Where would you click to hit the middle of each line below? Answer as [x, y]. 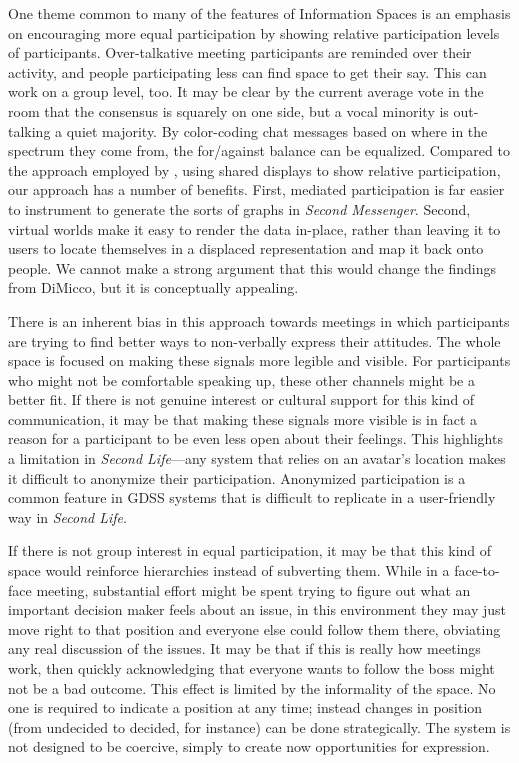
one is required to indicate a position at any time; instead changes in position [245, 707]
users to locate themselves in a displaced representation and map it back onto [246, 248]
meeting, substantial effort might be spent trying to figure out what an [253, 589]
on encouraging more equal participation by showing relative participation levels [254, 32]
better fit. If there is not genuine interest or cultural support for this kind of [241, 399]
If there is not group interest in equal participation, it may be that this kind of [250, 550]
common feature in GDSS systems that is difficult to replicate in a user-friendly [252, 497]
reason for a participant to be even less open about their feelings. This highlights [255, 438]
